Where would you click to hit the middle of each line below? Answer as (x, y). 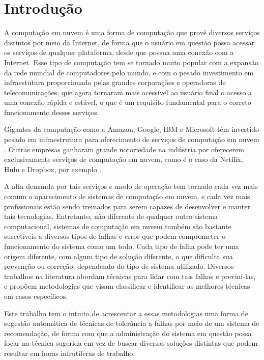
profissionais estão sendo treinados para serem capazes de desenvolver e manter (127, 206)
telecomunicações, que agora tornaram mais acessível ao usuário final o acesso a (128, 92)
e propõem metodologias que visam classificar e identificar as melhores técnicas (127, 286)
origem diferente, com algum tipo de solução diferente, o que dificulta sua (119, 256)
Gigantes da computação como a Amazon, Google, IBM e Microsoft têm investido (132, 129)
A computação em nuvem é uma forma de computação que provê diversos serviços (132, 32)
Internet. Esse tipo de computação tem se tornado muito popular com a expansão (131, 62)
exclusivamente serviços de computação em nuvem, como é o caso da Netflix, (124, 159)
